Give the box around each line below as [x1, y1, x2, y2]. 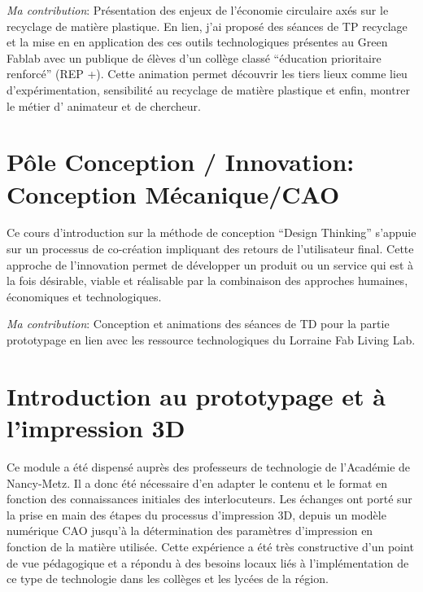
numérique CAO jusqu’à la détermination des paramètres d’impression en [7, 522, 373, 539]
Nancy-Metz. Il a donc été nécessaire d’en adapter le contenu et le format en [7, 474, 388, 491]
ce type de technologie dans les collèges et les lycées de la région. [7, 570, 329, 587]
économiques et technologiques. [7, 287, 162, 305]
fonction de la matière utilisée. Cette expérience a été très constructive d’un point [7, 537, 414, 555]
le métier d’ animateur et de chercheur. [7, 97, 201, 114]
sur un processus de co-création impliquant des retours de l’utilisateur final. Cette [7, 240, 414, 257]
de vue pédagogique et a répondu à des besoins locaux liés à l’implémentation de [7, 554, 409, 571]
